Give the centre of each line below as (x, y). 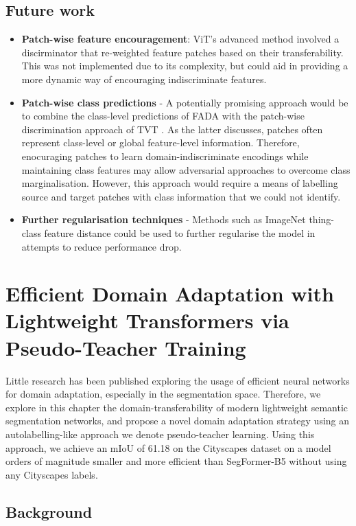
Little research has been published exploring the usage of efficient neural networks (178, 380)
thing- (321, 219)
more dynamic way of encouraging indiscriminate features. (144, 79)
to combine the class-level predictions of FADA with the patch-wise (163, 116)
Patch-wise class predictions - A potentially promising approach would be (185, 102)
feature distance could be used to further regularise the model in (180, 232)
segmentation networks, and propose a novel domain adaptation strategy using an (178, 421)
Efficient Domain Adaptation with (170, 294)
